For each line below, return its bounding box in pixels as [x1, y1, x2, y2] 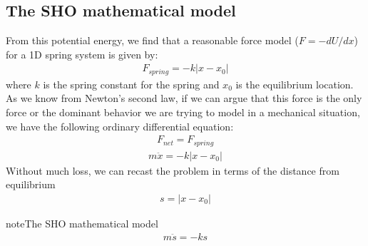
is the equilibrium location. [235, 76, 354, 91]
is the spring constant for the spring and [43, 76, 220, 91]
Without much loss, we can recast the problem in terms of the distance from [6, 163, 339, 178]
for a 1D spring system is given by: [6, 46, 158, 61]
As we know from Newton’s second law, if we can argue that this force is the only [6, 91, 362, 106]
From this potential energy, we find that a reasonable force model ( [6, 33, 299, 48]
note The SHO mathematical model [6, 215, 158, 230]
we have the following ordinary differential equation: [6, 118, 234, 133]
